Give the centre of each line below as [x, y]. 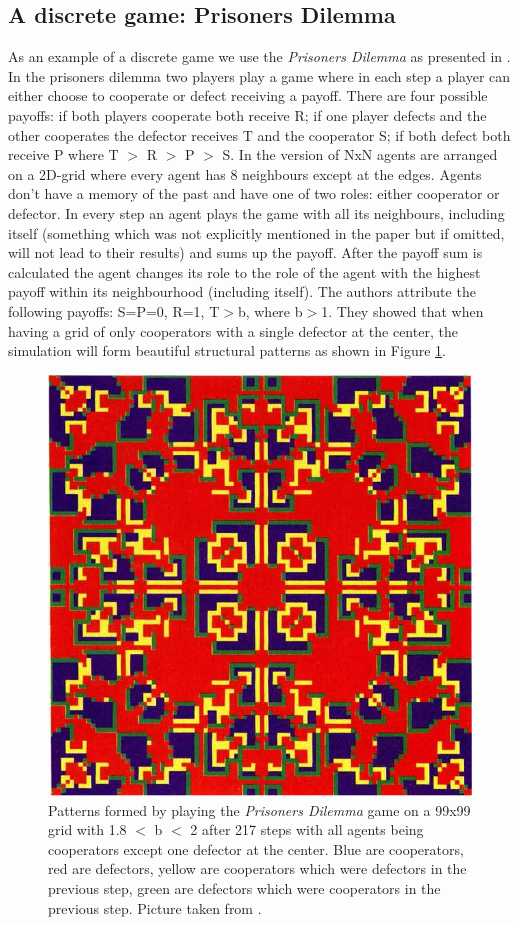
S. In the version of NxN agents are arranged [360, 154]
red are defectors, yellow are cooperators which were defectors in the [257, 868]
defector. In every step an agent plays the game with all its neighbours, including [256, 212]
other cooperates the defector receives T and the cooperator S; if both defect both [259, 134]
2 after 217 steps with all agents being [307, 829]
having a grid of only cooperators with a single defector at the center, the [233, 330]
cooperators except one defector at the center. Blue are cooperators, [256, 848]
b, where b [270, 310]
